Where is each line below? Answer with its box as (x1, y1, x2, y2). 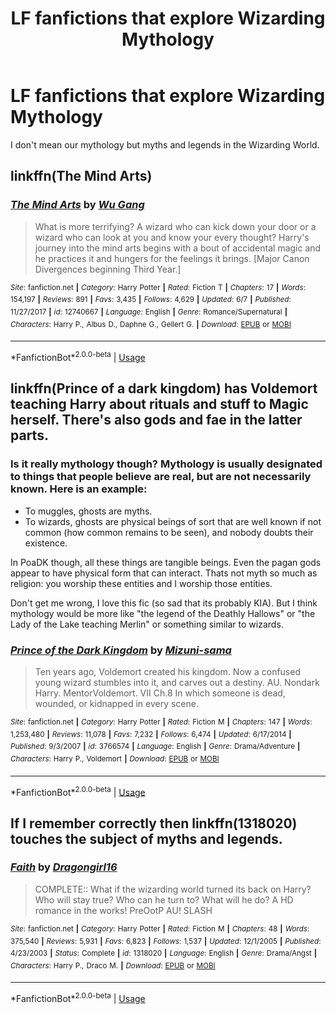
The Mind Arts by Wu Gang (10, 198, 145, 212)
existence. (24, 537, 68, 549)
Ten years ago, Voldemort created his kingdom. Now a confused (34, 665, 301, 677)
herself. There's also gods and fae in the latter (10, 412, 303, 429)
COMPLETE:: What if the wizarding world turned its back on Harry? (34, 883, 312, 895)
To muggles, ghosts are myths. (24, 505, 153, 517)
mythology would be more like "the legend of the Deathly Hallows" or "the (10, 607, 316, 619)
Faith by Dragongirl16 (10, 860, 118, 874)
